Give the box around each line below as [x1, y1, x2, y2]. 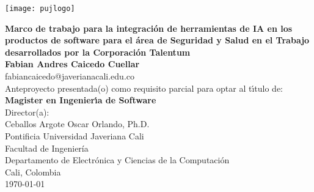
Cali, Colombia [5, 165, 61, 178]
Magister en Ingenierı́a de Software [5, 94, 156, 106]
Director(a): [5, 105, 49, 118]
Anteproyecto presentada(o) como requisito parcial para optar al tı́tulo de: [5, 81, 283, 94]
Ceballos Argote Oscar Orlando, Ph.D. [5, 117, 150, 130]
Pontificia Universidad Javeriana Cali [5, 130, 144, 142]
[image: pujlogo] [5, 4, 75, 13]
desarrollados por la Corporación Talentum [5, 45, 191, 58]
